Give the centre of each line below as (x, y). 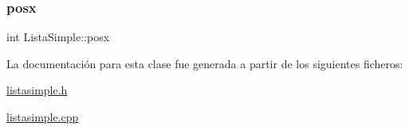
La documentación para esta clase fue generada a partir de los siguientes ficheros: (205, 63)
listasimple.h (37, 90)
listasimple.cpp (43, 117)
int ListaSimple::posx (58, 37)
